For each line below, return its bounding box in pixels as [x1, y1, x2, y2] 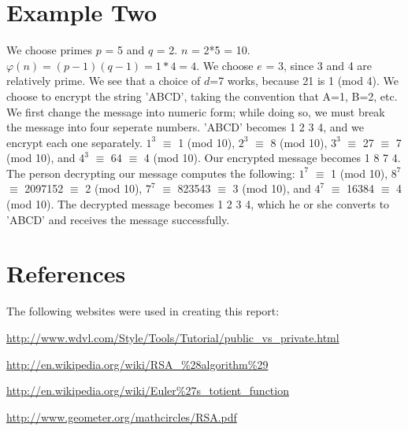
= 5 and [105, 42, 145, 58]
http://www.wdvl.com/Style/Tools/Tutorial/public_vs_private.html [6, 329, 339, 345]
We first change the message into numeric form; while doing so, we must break [6, 103, 385, 120]
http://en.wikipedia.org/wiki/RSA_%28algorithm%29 [6, 355, 269, 372]
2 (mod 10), [85, 180, 143, 197]
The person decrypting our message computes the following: [6, 164, 295, 181]
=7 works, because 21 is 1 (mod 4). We [210, 72, 399, 89]
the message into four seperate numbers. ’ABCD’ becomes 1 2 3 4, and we [6, 119, 364, 135]
